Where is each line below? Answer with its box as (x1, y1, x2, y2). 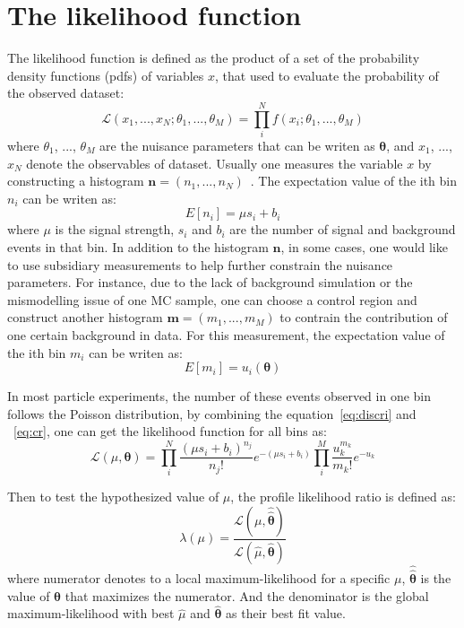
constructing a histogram (7, 171, 144, 190)
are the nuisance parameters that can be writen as (99, 136, 375, 155)
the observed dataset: (7, 83, 125, 102)
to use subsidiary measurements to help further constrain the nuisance (7, 255, 393, 274)
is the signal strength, (55, 220, 175, 239)
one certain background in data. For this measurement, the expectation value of (7, 325, 445, 344)
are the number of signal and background (229, 220, 456, 239)
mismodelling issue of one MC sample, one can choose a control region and (7, 290, 417, 309)
